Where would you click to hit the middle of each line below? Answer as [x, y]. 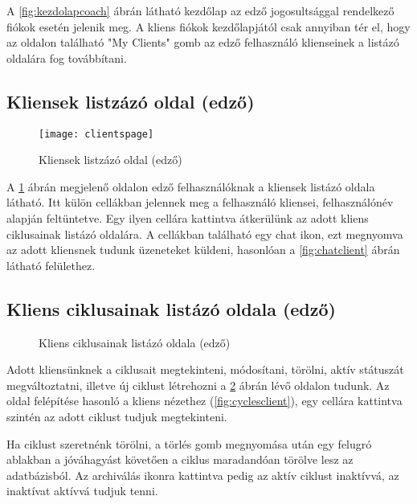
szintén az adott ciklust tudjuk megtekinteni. [117, 416]
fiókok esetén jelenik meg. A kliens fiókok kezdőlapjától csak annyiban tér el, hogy [208, 26]
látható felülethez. [51, 265]
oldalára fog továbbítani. [67, 57]
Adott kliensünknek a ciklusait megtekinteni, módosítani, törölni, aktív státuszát [205, 369]
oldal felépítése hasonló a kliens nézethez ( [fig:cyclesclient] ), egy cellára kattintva [204, 401]
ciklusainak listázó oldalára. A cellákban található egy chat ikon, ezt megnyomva [205, 234]
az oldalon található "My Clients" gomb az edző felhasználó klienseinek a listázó [203, 42]
